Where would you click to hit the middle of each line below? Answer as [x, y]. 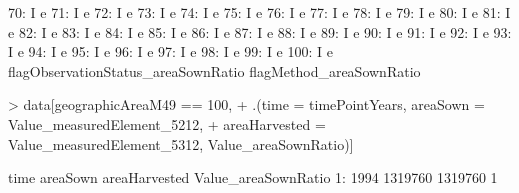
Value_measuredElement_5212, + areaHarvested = [167, 123]
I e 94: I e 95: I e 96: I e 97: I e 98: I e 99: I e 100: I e [170, 51]
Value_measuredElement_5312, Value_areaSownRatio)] [181, 143]
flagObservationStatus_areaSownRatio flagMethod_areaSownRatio [214, 70]
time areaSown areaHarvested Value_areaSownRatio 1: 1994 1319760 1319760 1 [253, 177]
